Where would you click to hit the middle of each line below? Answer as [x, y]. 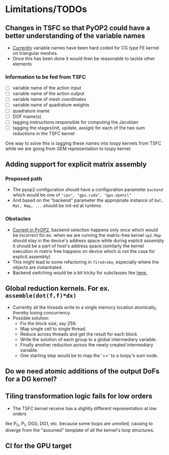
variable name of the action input [47, 88]
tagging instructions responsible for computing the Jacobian [75, 122]
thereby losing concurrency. [42, 312]
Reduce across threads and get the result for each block [79, 334]
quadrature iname [31, 111]
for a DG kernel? [31, 379]
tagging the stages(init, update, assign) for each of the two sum [79, 127]
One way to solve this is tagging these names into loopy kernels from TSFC [83, 143]
